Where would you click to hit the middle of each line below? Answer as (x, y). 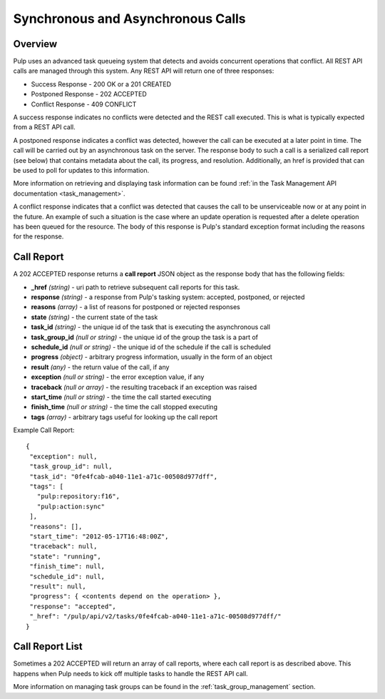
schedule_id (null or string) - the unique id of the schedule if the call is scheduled (151, 347)
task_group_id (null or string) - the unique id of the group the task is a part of (144, 337)
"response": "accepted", (73, 606)
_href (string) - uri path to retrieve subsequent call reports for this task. (135, 287)
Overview (35, 44)
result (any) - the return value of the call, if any (100, 367)
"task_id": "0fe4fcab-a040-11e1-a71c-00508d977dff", (123, 476)
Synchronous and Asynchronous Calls (129, 19)
